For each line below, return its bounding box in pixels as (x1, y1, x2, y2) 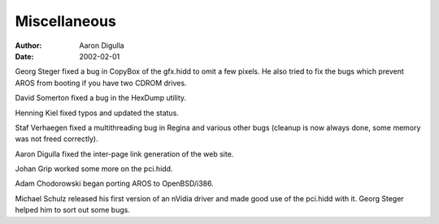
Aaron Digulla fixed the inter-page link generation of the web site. (15, 149, 234, 158)
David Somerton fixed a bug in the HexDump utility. (15, 93, 187, 103)
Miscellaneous (15, 12, 117, 30)
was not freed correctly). (15, 134, 99, 144)
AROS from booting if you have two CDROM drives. (15, 78, 187, 88)
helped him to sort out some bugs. (15, 205, 130, 215)
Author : (15, 41, 42, 50)
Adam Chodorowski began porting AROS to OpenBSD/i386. (15, 179, 215, 188)
